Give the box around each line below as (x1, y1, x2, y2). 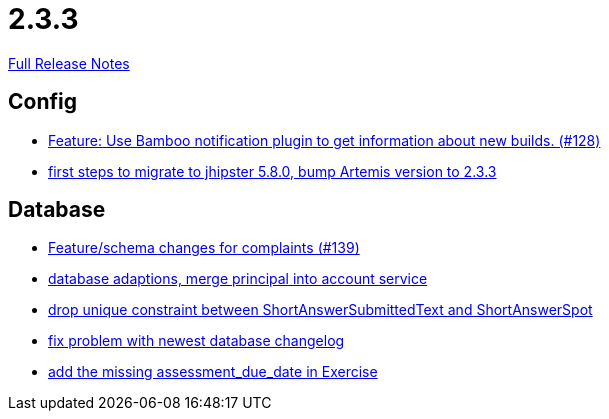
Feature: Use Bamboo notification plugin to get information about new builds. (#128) (48, 131, 601, 149)
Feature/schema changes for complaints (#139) (48, 239, 360, 257)
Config (8, 89, 77, 115)
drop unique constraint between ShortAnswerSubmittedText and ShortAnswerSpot (48, 301, 593, 319)
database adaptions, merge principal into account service (48, 270, 428, 288)
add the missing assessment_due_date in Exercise (48, 363, 378, 381)
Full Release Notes (8, 54, 130, 72)
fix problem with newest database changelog (48, 332, 345, 350)
